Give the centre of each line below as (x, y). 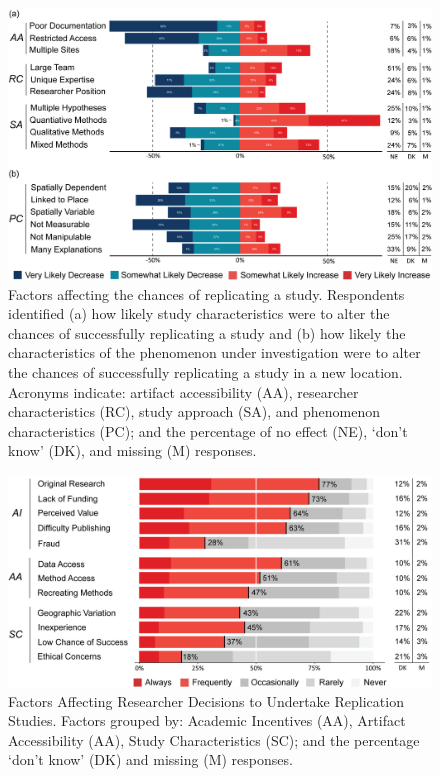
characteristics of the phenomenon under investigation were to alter (214, 352)
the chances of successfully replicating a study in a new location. (205, 372)
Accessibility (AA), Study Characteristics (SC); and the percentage (214, 739)
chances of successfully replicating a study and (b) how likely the (207, 332)
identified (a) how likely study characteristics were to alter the (199, 313)
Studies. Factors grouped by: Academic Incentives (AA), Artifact (207, 720)
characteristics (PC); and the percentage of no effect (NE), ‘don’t (208, 430)
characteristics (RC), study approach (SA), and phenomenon (194, 411)
